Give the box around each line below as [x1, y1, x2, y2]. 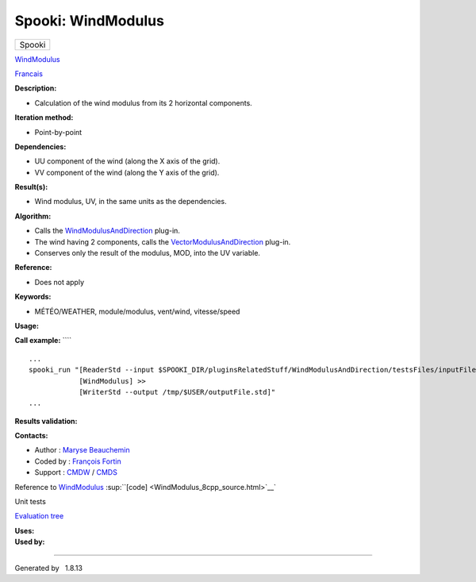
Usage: [14, 321, 40, 330]
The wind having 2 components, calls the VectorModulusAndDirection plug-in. [34, 237, 291, 246]
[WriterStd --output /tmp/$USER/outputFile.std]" [79, 387, 276, 396]
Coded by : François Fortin [34, 457, 122, 466]
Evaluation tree [14, 511, 64, 521]
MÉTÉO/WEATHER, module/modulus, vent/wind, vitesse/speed [34, 306, 240, 316]
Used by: [14, 537, 45, 547]
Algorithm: [14, 211, 52, 221]
